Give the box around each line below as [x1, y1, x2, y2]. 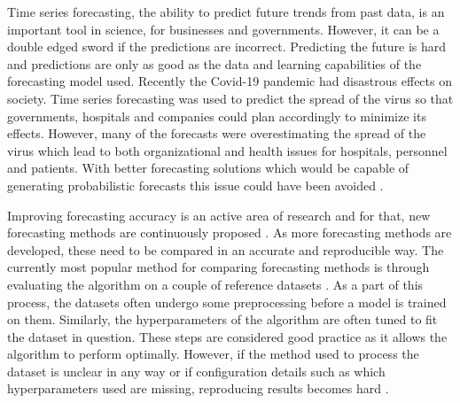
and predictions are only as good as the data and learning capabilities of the [7, 54, 422, 73]
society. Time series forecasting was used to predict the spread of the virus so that [7, 89, 454, 107]
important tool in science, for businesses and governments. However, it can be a [7, 19, 440, 38]
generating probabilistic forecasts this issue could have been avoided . [7, 175, 384, 194]
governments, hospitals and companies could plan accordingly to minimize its [7, 106, 426, 125]
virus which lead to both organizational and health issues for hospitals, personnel [7, 141, 448, 159]
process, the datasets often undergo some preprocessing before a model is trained [7, 292, 447, 311]
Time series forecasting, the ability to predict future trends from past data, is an [7, 3, 445, 20]
